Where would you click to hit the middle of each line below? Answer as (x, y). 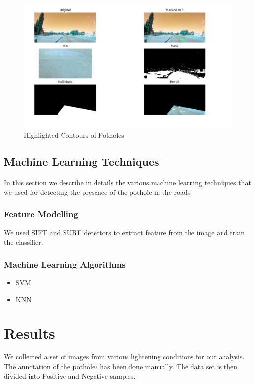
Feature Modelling (41, 214)
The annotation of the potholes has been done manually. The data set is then (121, 366)
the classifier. (24, 242)
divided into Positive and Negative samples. (70, 376)
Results (30, 333)
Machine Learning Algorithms (65, 264)
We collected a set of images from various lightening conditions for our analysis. (124, 357)
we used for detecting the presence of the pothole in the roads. (98, 192)
